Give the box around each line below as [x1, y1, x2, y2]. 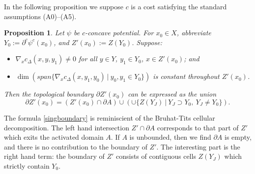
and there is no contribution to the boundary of [4, 141, 147, 151]
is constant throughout [153, 71, 220, 81]
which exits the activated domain [4, 132, 104, 142]
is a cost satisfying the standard [131, 1, 227, 11]
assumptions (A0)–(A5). [4, 11, 77, 21]
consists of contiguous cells [115, 151, 196, 161]
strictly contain [4, 160, 50, 171]
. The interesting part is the [156, 141, 240, 151]
